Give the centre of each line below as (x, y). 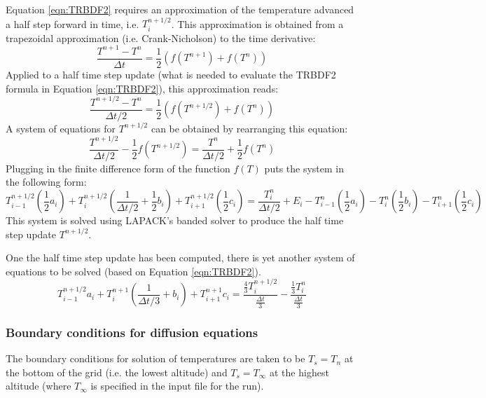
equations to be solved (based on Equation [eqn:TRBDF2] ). (133, 271)
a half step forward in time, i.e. (72, 23)
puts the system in (304, 168)
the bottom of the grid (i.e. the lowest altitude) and (117, 372)
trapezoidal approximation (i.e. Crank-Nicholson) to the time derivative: (161, 37)
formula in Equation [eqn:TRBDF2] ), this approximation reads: (142, 88)
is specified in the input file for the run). (177, 386)
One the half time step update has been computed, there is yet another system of (180, 258)
